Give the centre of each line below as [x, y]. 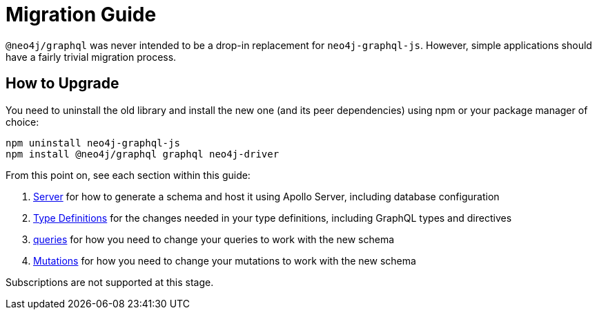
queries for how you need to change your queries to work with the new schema [214, 239]
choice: [22, 122]
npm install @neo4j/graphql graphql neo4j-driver [143, 154]
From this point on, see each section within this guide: [128, 175]
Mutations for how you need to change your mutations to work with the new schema [225, 260]
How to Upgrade [62, 84]
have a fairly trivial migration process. [91, 57]
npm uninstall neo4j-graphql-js [93, 143]
